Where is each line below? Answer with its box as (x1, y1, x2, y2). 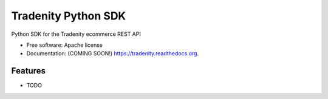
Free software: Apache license (26, 41, 103, 49)
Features (11, 66, 46, 76)
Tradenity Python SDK (11, 9, 126, 22)
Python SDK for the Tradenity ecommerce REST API (11, 30, 141, 38)
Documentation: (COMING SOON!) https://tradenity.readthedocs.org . (26, 50, 199, 57)
